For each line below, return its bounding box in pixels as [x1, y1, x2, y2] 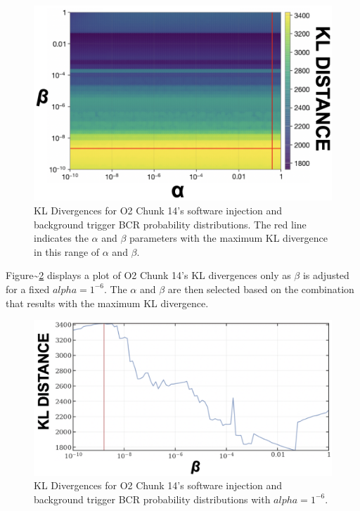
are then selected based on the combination [167, 281, 354, 296]
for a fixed [6, 281, 50, 296]
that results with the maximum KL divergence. [6, 295, 209, 310]
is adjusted [302, 268, 349, 283]
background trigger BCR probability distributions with [34, 491, 271, 506]
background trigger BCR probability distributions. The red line [34, 216, 307, 231]
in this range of [34, 244, 100, 259]
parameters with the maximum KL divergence [129, 231, 328, 245]
